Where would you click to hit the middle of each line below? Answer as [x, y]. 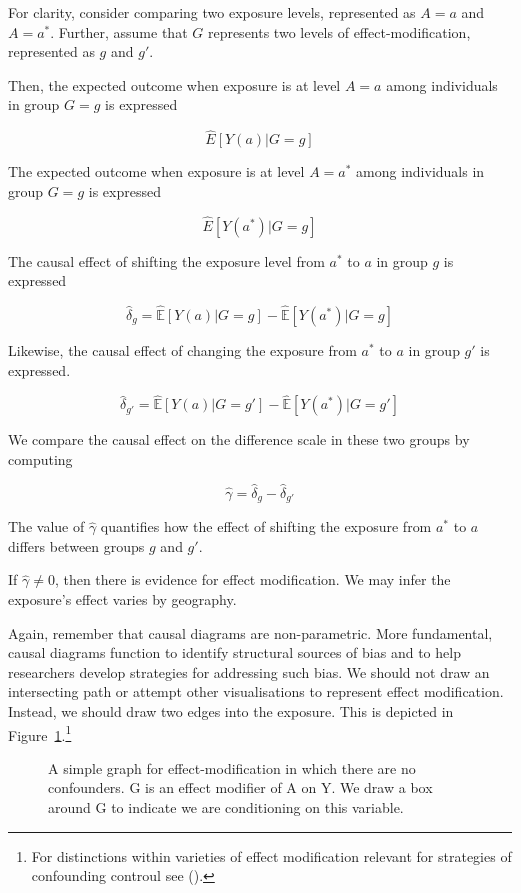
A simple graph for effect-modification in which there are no [232, 767]
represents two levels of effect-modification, [339, 31]
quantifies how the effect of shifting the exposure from [266, 526]
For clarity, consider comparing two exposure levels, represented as [212, 12]
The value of [46, 526]
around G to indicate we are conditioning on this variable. [226, 807]
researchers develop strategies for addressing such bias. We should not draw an [249, 671]
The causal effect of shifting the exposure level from [166, 260]
